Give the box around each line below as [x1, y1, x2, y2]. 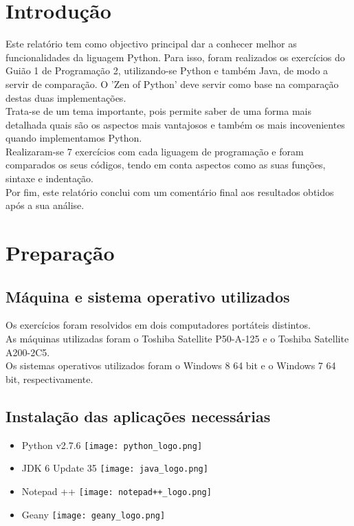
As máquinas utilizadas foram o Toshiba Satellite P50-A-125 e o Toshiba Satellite [5, 331, 349, 346]
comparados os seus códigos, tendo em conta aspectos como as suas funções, [5, 157, 326, 172]
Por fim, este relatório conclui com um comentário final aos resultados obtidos [5, 184, 334, 199]
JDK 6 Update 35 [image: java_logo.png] [21, 461, 208, 475]
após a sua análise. [5, 198, 85, 212]
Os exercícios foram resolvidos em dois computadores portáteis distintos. [5, 318, 311, 332]
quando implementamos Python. [5, 131, 142, 145]
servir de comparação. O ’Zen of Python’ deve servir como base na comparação [5, 76, 339, 91]
